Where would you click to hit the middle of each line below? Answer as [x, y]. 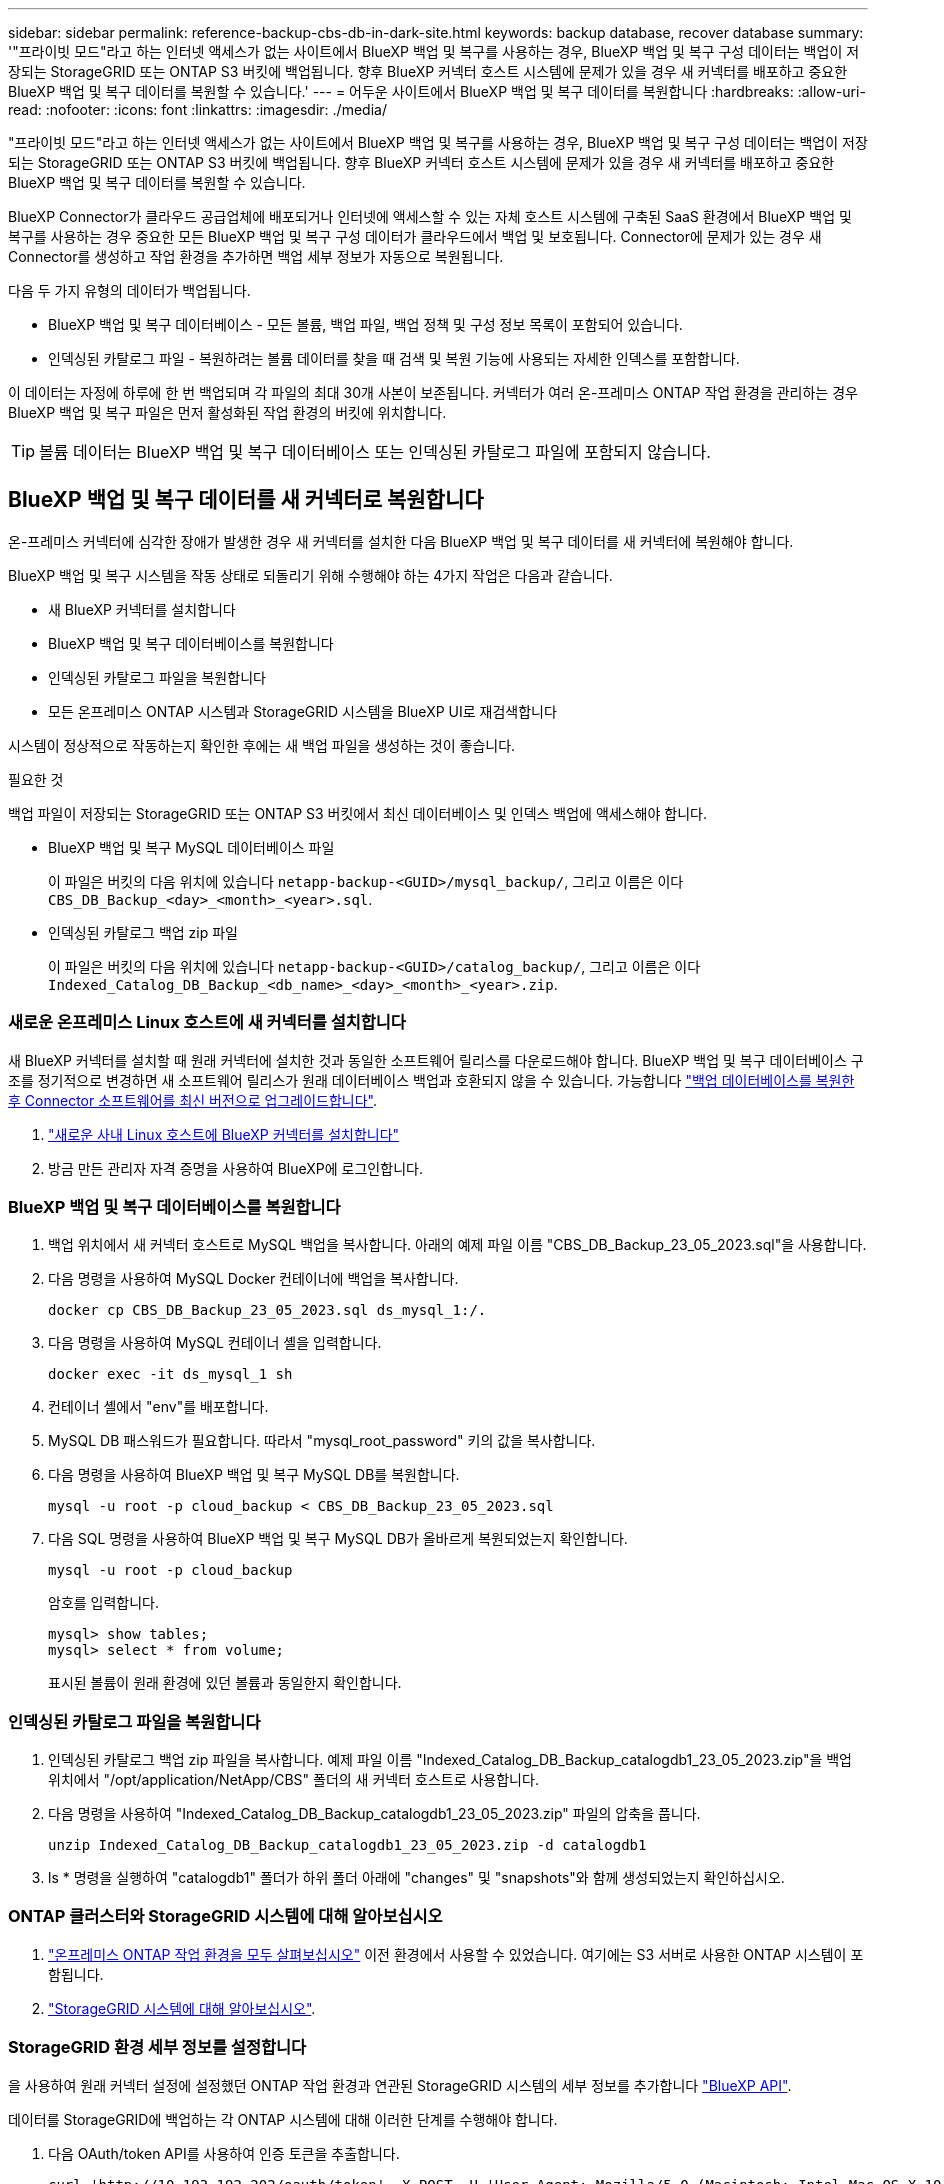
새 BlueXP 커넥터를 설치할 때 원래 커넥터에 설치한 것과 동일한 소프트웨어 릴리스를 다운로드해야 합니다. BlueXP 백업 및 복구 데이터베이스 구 [436, 1060]
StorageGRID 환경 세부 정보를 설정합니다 [157, 2047]
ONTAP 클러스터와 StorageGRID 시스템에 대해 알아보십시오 [225, 1916]
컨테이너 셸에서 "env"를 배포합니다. [158, 1407]
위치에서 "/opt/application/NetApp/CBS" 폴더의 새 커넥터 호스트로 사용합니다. [293, 1780]
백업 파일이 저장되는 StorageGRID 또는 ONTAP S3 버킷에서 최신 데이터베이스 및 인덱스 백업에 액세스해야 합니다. [357, 813]
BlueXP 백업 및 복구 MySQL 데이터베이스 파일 [191, 847]
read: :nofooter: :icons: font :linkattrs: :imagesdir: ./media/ [197, 109]
